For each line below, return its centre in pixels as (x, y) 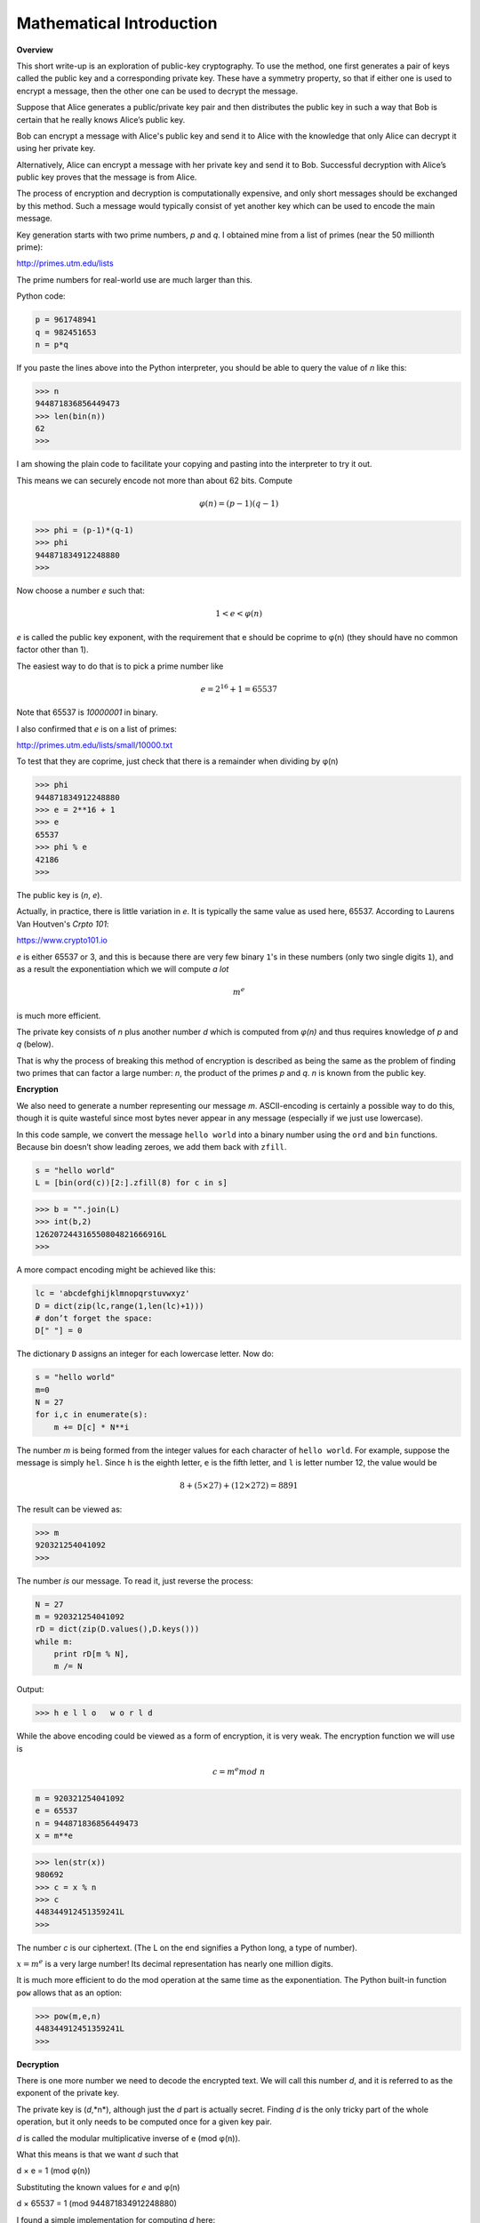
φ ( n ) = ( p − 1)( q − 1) (239, 504)
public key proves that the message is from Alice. (107, 177)
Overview (35, 50)
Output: (30, 1689)
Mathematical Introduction (117, 23)
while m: (54, 1641)
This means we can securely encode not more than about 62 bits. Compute (155, 480)
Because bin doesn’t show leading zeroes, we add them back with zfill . (152, 1147)
